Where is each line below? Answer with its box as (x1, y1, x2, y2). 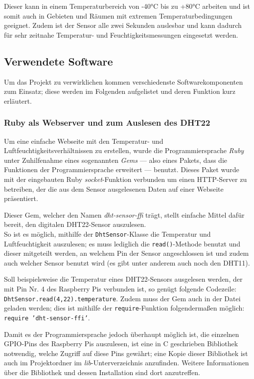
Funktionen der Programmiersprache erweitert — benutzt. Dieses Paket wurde (4, 164, 239, 175)
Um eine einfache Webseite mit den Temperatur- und (4, 135, 163, 146)
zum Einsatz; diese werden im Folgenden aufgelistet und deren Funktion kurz (4, 86, 236, 96)
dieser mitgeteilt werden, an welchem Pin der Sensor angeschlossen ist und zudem (4, 248, 249, 258)
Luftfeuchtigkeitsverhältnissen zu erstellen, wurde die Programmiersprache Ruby (4, 145, 244, 156)
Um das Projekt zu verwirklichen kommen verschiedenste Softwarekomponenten (4, 76, 243, 87)
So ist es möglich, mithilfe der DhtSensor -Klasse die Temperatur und (4, 228, 211, 239)
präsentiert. (4, 193, 38, 203)
